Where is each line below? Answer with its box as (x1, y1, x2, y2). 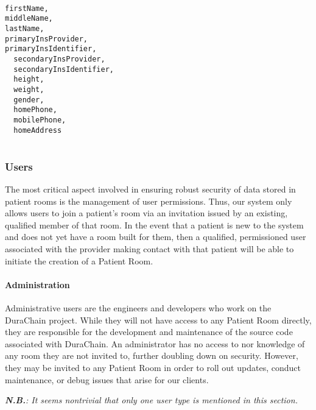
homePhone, (13, 105, 57, 115)
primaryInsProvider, (5, 34, 88, 43)
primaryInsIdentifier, (5, 44, 97, 54)
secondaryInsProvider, (13, 54, 105, 63)
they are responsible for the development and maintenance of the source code (5, 325, 293, 338)
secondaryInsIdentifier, (13, 65, 114, 74)
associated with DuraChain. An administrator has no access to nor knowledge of (5, 337, 305, 350)
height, (13, 75, 44, 84)
